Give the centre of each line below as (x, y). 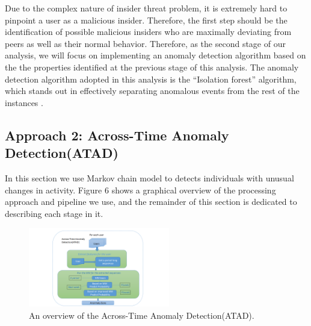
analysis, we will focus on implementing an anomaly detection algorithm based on (155, 55)
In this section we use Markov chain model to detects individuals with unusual (149, 177)
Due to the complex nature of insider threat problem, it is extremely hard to (146, 8)
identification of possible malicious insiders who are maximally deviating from (148, 32)
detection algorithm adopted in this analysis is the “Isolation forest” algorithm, (151, 79)
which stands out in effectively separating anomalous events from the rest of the (152, 91)
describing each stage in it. (54, 213)
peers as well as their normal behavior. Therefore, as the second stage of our (145, 43)
